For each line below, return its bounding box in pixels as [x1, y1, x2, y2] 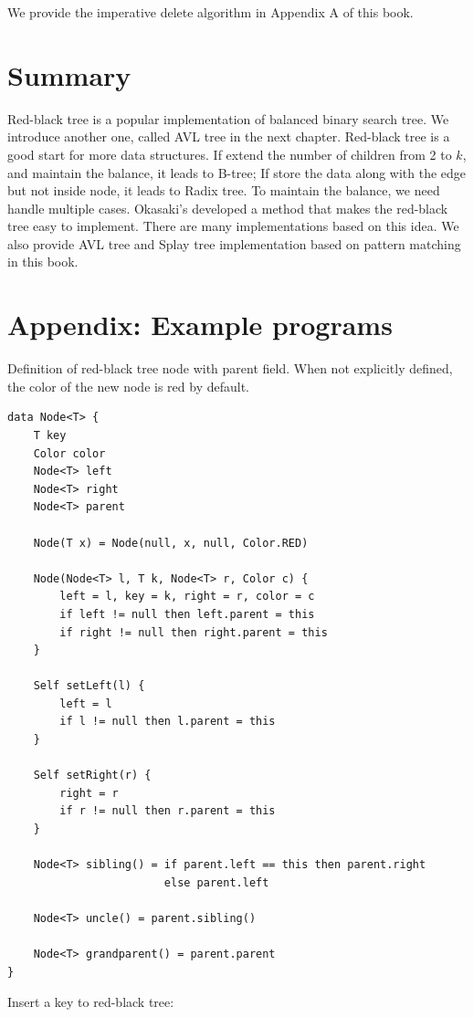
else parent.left [163, 875, 269, 889]
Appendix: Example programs [7, 306, 393, 343]
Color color [33, 446, 106, 460]
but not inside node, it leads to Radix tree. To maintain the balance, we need [7, 181, 440, 200]
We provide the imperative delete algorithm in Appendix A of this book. [7, 3, 414, 21]
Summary [7, 56, 131, 93]
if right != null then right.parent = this [59, 625, 328, 639]
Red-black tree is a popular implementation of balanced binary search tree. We [7, 109, 449, 128]
